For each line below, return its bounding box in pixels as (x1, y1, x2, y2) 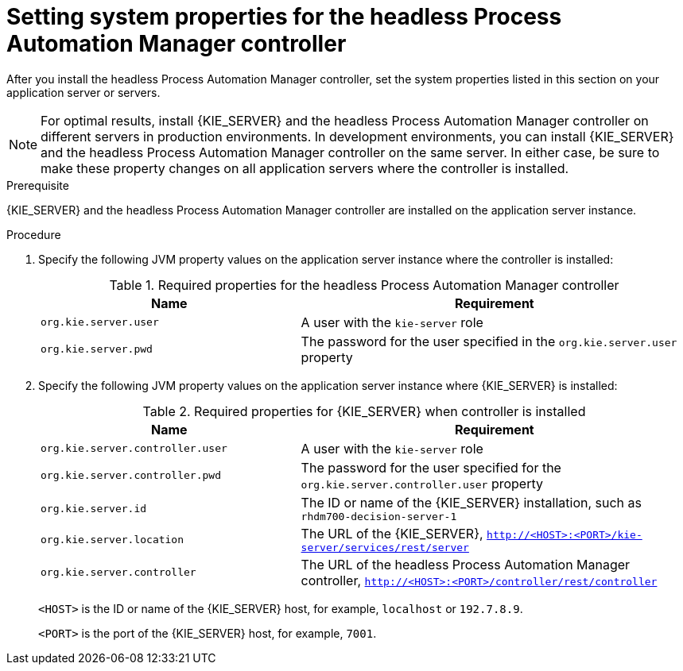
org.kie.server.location (41, 533, 184, 546)
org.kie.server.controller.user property (301, 475, 543, 492)
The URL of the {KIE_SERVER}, (301, 525, 483, 542)
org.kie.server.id (41, 502, 147, 515)
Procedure (6, 227, 61, 241)
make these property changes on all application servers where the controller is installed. (41, 160, 569, 176)
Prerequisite (6, 178, 69, 192)
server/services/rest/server (301, 541, 469, 553)
